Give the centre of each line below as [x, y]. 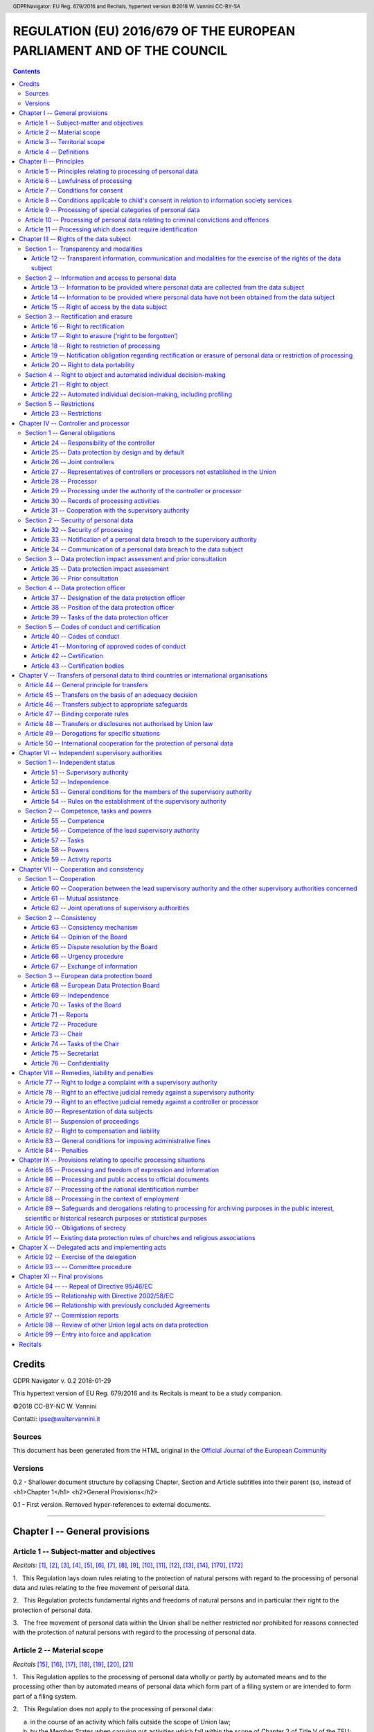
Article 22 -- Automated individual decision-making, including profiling [132, 394]
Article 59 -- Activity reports [72, 860]
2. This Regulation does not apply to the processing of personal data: [113, 1709]
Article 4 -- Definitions [57, 152]
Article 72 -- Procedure [64, 1024]
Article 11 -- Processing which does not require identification [111, 229]
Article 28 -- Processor [64, 481]
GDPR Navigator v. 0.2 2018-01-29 [62, 1380]
